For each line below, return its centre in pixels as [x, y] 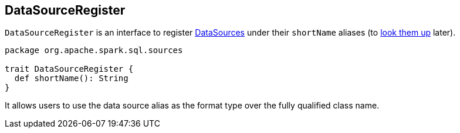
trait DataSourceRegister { [69, 69]
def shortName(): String [71, 78]
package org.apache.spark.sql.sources [94, 50]
